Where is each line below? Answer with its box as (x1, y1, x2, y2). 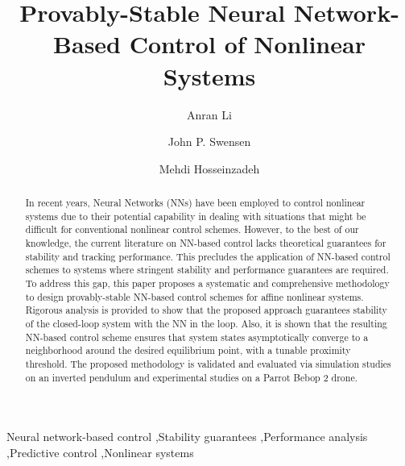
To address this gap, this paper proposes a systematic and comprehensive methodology (25, 277, 390, 290)
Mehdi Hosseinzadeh (159, 160, 260, 177)
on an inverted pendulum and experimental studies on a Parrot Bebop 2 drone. (25, 370, 358, 384)
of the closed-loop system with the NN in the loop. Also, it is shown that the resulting (25, 316, 387, 330)
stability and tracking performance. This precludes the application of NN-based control (25, 249, 391, 263)
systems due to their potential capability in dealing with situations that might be (25, 209, 366, 223)
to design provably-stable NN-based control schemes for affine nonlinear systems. (25, 289, 364, 303)
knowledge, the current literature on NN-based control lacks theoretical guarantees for (25, 236, 386, 250)
